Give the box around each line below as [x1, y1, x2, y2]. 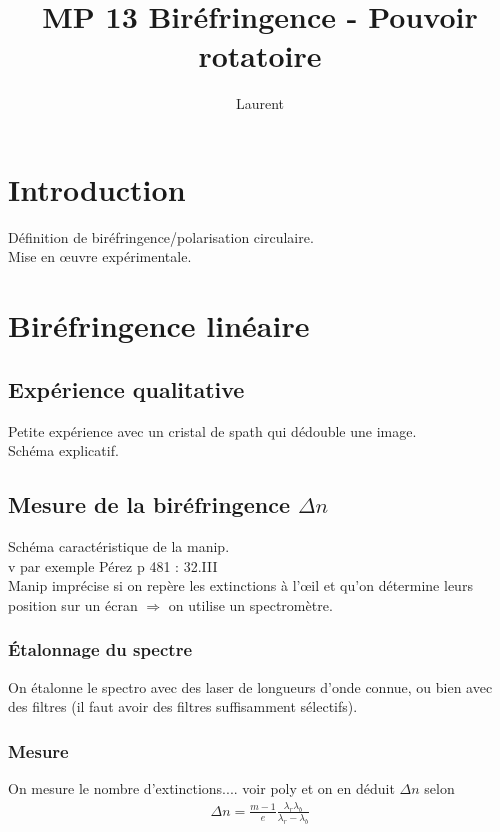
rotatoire [198, 35, 322, 76]
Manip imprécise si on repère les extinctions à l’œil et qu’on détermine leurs [8, 575, 473, 596]
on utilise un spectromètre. [168, 594, 333, 615]
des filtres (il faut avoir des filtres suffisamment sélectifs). [8, 696, 358, 717]
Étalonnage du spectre [8, 637, 193, 662]
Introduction [8, 168, 186, 209]
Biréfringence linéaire [8, 305, 310, 346]
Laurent [235, 93, 285, 114]
